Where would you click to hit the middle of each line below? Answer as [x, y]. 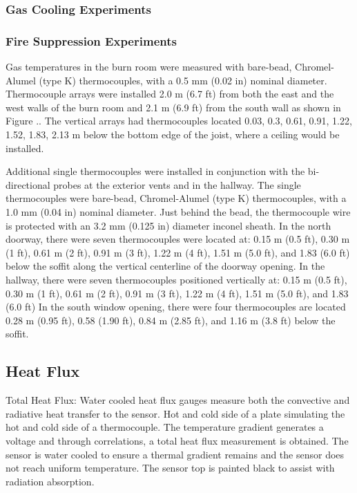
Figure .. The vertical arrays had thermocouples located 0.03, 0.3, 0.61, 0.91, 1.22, [179, 121]
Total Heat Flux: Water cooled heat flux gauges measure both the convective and [178, 400]
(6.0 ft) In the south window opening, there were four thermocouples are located [176, 307]
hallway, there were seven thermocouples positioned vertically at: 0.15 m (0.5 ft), [176, 279]
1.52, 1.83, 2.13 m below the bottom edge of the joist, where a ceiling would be [173, 134]
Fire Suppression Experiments [91, 40]
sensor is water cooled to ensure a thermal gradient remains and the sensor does [175, 454]
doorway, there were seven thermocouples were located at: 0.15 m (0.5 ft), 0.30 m [178, 239]
